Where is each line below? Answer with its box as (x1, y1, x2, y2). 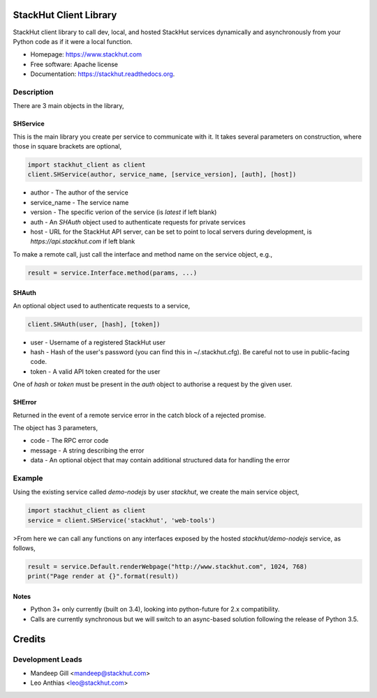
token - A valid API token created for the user (30, 367, 161, 376)
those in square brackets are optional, (13, 142, 122, 150)
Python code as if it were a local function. (13, 37, 133, 45)
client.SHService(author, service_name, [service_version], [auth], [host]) (27, 171, 297, 179)
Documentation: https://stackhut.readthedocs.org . (30, 70, 175, 78)
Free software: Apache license (30, 60, 119, 68)
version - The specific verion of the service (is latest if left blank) (30, 208, 217, 216)
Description (13, 87, 54, 97)
